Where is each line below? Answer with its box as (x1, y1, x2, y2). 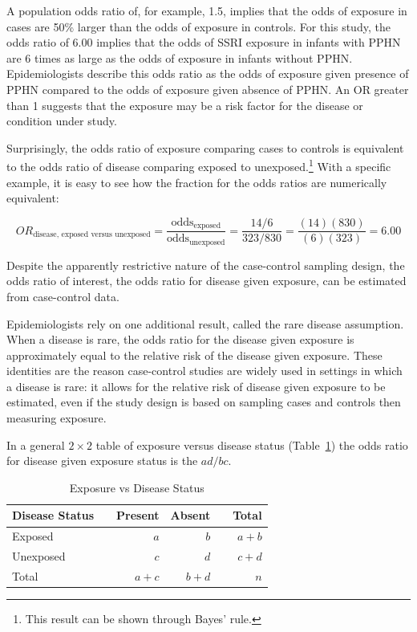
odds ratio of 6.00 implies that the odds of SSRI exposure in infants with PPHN (6, 34, 401, 51)
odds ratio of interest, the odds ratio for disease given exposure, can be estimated (6, 272, 407, 289)
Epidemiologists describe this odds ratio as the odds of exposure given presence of (6, 65, 409, 82)
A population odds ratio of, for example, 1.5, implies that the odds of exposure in (6, 2, 407, 18)
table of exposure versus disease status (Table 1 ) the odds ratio (95, 436, 408, 453)
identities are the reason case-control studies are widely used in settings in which (6, 362, 403, 379)
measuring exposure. (6, 410, 107, 426)
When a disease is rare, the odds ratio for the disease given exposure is (6, 331, 354, 348)
